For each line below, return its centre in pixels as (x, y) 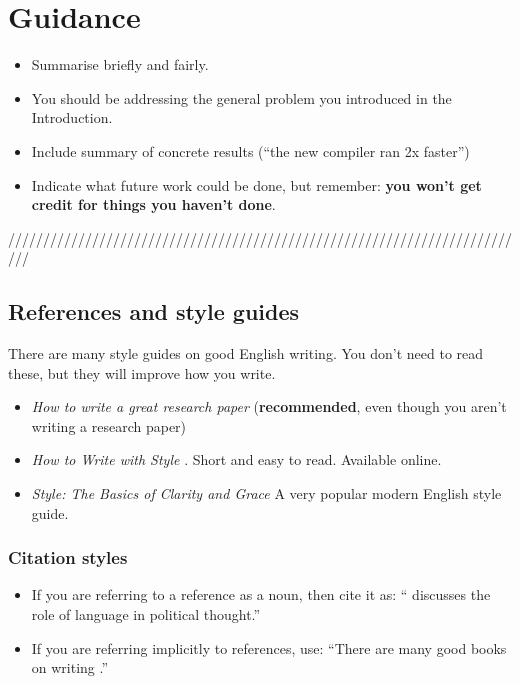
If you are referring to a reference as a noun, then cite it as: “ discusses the (261, 594)
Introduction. (72, 117)
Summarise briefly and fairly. (120, 64)
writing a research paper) (109, 425)
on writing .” (70, 667)
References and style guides (154, 311)
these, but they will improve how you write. (142, 372)
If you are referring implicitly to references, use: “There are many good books (269, 647)
